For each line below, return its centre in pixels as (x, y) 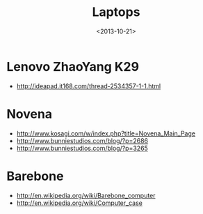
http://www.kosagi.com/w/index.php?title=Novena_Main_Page (106, 133)
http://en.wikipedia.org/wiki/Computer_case (80, 203)
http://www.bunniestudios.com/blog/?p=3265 (82, 148)
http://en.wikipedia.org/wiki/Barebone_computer (86, 195)
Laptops (116, 12)
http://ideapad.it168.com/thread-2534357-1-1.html (89, 86)
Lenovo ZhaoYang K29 (73, 66)
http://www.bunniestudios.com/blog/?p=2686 (82, 140)
